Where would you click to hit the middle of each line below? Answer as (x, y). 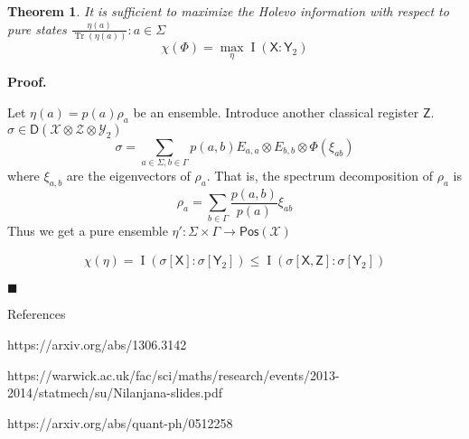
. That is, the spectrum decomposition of (320, 176)
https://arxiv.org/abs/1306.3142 (97, 344)
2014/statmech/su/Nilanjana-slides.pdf (115, 392)
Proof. (27, 82)
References (37, 314)
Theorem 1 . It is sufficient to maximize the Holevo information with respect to (228, 11)
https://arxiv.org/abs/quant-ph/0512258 (120, 422)
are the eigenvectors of (128, 176)
